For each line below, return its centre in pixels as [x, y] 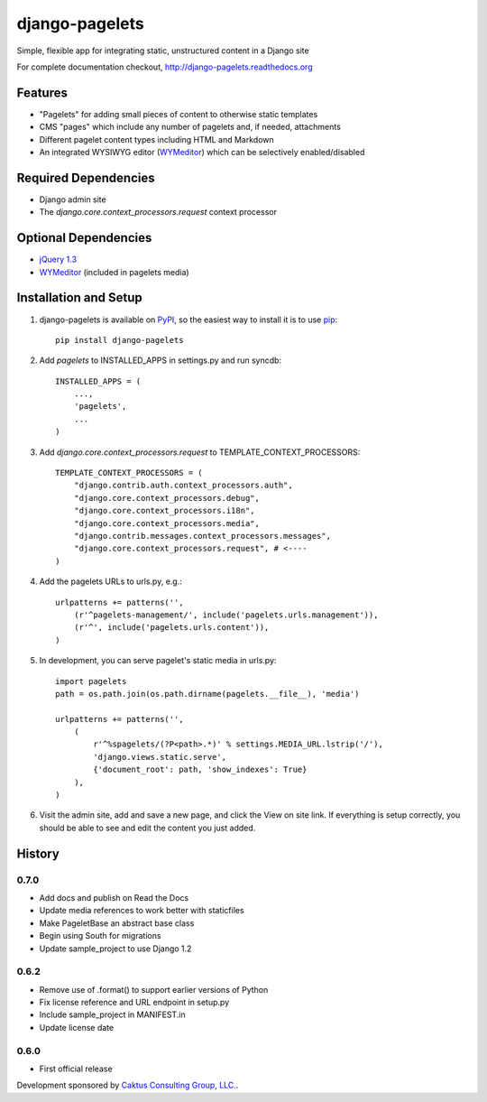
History [38, 853]
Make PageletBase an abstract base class [117, 923]
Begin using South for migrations [100, 936]
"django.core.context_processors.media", [167, 523]
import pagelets [91, 681]
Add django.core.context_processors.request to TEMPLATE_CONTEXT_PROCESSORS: [200, 452]
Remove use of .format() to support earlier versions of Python [154, 989]
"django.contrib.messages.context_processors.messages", [202, 536]
